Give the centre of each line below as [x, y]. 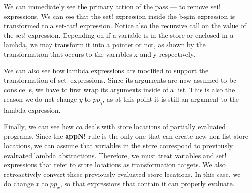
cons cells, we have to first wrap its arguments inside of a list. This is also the [119, 89]
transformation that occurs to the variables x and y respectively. [100, 54]
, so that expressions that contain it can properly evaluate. [147, 184]
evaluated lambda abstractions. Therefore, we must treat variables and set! [115, 155]
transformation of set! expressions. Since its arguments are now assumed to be [120, 80]
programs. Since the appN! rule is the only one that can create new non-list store [126, 136]
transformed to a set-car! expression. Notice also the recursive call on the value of [125, 26]
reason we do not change [41, 99]
